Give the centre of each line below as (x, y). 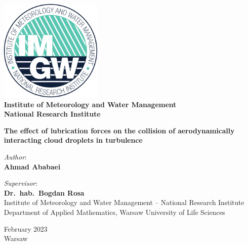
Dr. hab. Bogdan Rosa (44, 192)
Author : (15, 156)
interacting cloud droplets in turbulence (73, 140)
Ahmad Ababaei (32, 166)
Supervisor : (21, 183)
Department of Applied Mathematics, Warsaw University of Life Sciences (115, 212)
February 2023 (26, 228)
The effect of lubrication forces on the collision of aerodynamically (119, 130)
